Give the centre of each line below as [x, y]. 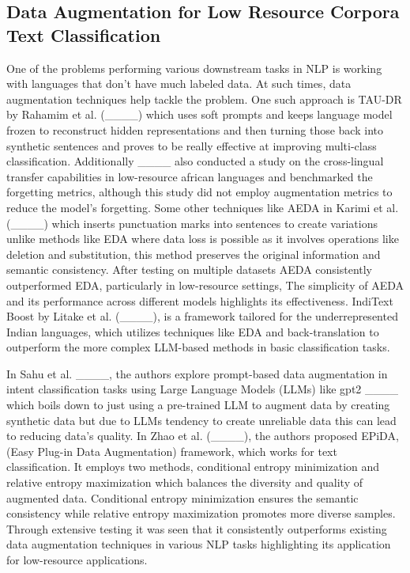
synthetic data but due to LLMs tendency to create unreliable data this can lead [201, 420]
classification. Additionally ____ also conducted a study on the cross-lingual [195, 161]
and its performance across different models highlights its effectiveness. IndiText [200, 300]
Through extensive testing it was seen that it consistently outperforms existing [197, 528]
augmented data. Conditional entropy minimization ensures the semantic [182, 497]
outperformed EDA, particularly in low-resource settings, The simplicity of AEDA [205, 285]
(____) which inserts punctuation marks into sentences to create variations [192, 223]
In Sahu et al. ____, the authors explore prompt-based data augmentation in [197, 373]
